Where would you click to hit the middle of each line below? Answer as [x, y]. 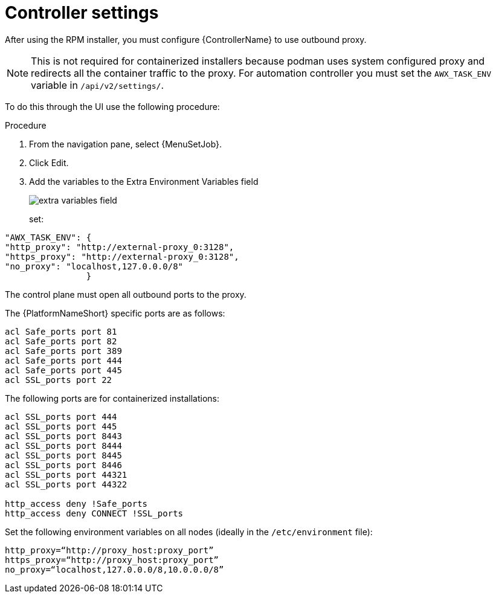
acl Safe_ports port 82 [61, 341]
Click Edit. [49, 162]
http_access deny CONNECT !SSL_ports [94, 513]
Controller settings [82, 13]
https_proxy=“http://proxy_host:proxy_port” [112, 560]
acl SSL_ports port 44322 [66, 484]
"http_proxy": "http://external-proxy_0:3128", [120, 247]
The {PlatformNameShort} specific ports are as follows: [115, 313]
